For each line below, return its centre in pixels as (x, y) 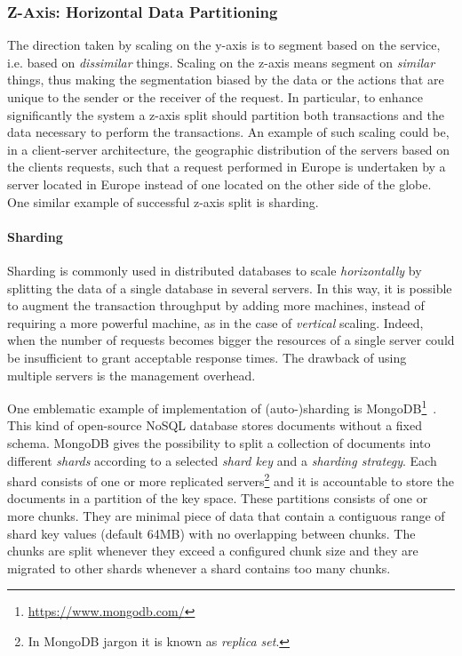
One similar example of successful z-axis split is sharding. (163, 201)
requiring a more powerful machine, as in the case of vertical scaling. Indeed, (215, 322)
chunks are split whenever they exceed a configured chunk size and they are (213, 551)
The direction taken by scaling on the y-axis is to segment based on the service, (224, 45)
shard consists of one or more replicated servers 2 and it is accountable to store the (231, 480)
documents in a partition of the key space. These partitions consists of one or (218, 498)
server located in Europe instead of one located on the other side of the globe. (219, 184)
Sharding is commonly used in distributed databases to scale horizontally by (215, 270)
